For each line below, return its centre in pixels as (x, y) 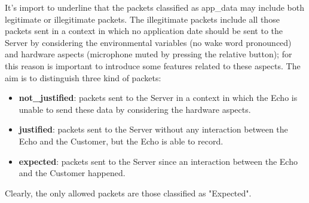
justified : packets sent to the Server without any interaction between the (153, 129)
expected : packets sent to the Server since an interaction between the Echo (158, 161)
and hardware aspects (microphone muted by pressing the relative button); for (149, 54)
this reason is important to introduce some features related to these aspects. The (153, 65)
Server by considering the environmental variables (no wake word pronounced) (148, 42)
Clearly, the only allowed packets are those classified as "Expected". (128, 193)
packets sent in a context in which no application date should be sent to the (144, 31)
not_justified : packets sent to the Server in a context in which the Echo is (158, 98)
